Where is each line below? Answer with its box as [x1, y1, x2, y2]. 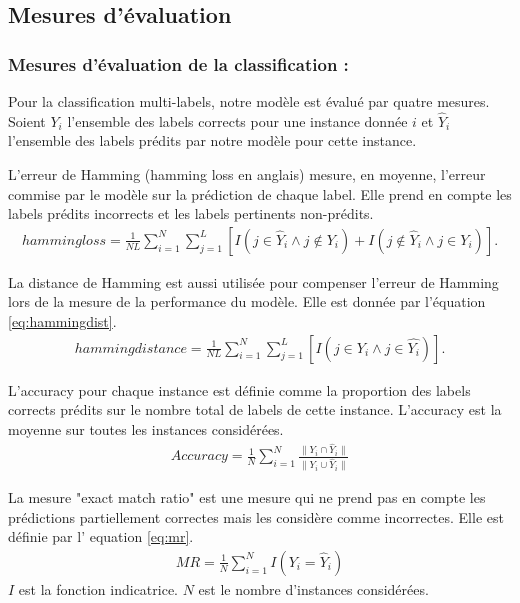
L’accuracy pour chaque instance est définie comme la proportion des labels [8, 379, 471, 400]
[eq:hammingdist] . [8, 311, 117, 331]
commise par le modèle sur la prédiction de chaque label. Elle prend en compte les [8, 183, 512, 204]
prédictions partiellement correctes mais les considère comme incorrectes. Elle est [8, 506, 504, 527]
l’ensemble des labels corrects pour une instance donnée [67, 110, 408, 131]
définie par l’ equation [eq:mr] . [8, 526, 194, 547]
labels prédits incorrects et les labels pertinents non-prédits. [8, 203, 374, 224]
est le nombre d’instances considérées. [198, 579, 429, 599]
